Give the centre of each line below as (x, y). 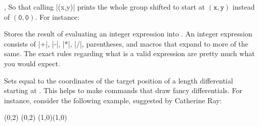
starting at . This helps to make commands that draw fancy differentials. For (123, 90)
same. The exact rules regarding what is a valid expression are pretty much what (129, 53)
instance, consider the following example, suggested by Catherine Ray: (113, 100)
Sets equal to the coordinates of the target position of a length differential (119, 80)
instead (244, 7)
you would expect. (32, 63)
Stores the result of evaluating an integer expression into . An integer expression (128, 34)
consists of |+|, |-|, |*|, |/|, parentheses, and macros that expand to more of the (126, 43)
